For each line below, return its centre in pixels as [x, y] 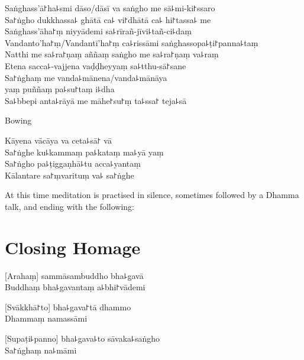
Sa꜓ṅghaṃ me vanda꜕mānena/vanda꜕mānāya [86, 77]
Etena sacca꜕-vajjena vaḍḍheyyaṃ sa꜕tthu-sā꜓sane [96, 65]
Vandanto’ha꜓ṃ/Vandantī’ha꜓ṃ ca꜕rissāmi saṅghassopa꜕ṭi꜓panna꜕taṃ [132, 42]
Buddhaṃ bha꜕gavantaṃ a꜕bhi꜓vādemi [75, 287]
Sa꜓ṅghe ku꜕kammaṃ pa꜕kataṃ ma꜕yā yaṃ [84, 152]
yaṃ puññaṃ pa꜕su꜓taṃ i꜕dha [60, 89]
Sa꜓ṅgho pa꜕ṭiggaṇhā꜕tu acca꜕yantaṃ [73, 163]
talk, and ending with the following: [69, 206]
